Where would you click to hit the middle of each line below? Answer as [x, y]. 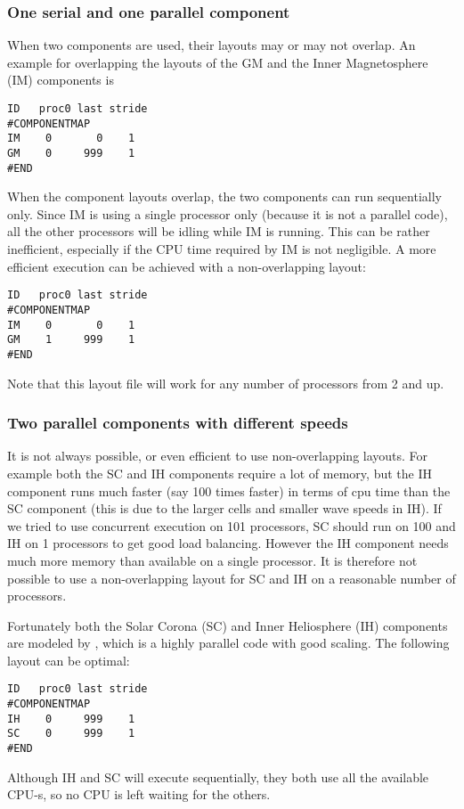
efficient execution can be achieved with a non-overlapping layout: [187, 266]
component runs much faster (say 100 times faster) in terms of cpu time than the [229, 490]
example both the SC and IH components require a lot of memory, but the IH [220, 473]
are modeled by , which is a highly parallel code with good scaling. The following [228, 643]
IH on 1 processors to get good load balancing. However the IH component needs [228, 543]
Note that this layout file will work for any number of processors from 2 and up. [226, 383]
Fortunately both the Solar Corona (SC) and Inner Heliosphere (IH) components [228, 625]
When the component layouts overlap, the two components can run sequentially [224, 196]
